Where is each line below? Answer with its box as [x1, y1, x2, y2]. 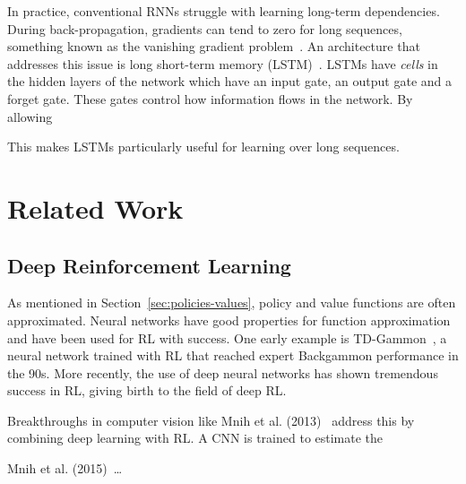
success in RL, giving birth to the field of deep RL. [7, 381, 287, 400]
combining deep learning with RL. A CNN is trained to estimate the [7, 428, 384, 447]
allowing [7, 107, 53, 125]
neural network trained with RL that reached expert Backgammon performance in [7, 346, 459, 365]
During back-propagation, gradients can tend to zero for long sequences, [7, 19, 402, 38]
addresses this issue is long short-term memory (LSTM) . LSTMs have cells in [7, 54, 438, 73]
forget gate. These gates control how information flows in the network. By [7, 89, 413, 108]
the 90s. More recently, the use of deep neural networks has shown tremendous [7, 363, 438, 382]
